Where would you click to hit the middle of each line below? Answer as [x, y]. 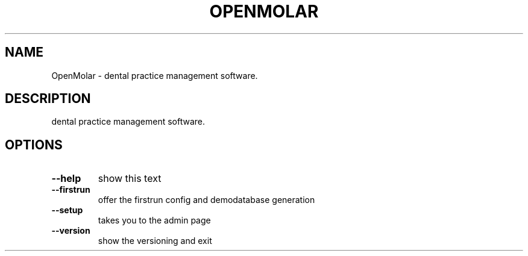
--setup [67, 210]
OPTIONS [34, 145]
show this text [130, 179]
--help [66, 179]
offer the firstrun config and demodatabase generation [206, 200]
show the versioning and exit [155, 241]
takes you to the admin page [154, 220]
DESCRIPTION [48, 99]
